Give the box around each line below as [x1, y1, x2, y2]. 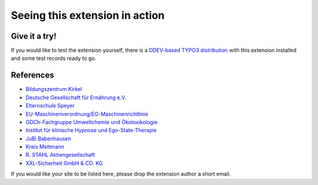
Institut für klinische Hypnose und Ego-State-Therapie [25, 127, 157, 134]
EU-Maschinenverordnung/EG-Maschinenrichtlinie [25, 110, 148, 117]
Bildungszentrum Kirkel [25, 86, 82, 93]
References [11, 70, 54, 80]
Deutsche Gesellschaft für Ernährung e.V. [25, 94, 127, 101]
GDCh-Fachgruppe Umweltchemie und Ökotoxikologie [25, 118, 158, 126]
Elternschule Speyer [25, 102, 75, 109]
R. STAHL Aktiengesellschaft [25, 152, 95, 159]
